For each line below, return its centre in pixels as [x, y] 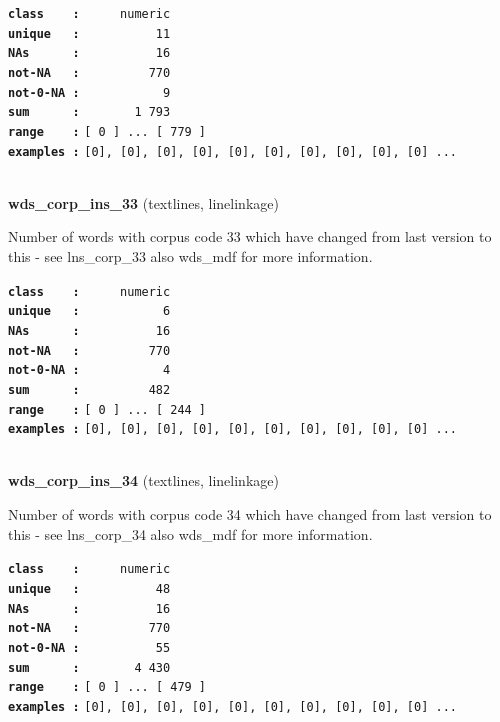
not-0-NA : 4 [89, 370]
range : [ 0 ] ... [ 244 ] [107, 409]
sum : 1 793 [89, 112]
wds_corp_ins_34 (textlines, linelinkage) [143, 480]
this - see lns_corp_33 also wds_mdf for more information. [190, 256]
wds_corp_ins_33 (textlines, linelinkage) [143, 202]
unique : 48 [89, 588]
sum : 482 [89, 389]
